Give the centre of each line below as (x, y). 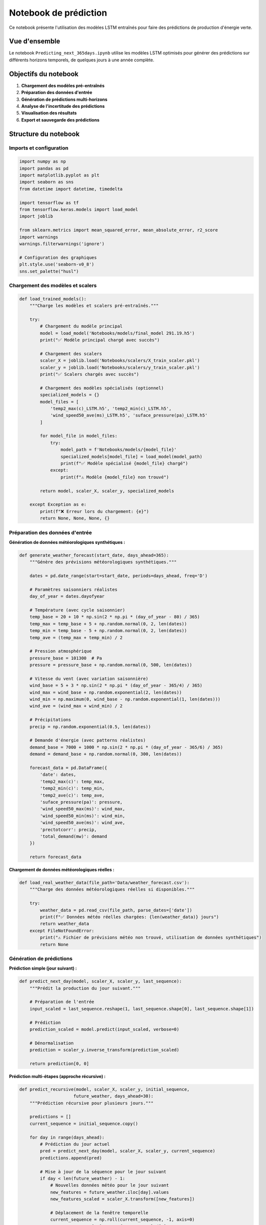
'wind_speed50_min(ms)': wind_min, (83, 816)
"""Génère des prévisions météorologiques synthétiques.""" (103, 562)
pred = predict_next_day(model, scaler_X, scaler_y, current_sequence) (128, 1151)
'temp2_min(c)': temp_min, (72, 788)
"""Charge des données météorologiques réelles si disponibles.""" (112, 890)
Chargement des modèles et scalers (53, 285)
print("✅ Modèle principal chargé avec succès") (100, 340)
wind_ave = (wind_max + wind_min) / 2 (76, 706)
